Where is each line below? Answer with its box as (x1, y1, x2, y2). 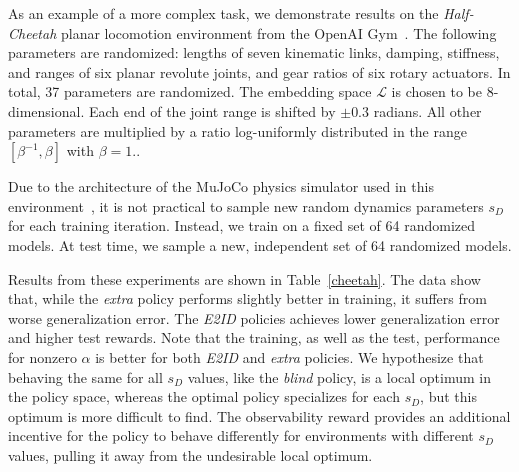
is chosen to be (391, 81, 482, 102)
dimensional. (8, 100, 85, 121)
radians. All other (373, 100, 482, 121)
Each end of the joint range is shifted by (88, 100, 336, 121)
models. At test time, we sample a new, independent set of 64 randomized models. (8, 234, 512, 255)
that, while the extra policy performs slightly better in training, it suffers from (8, 288, 487, 309)
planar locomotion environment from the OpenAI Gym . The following (60, 22, 497, 43)
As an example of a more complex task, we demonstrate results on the (8, 3, 439, 23)
